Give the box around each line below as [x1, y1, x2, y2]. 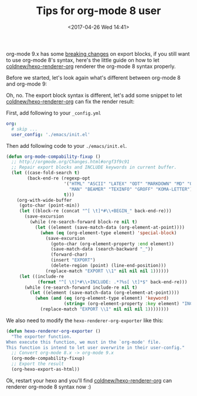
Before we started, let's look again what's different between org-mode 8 [6, 74, 181, 81]
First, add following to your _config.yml [6, 109, 101, 116]
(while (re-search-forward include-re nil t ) [24, 285, 138, 290]
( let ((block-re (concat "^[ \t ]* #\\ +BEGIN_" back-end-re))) [19, 208, 172, 214]
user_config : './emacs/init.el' [11, 131, 91, 137]
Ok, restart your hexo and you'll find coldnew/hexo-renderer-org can [6, 377, 172, 384]
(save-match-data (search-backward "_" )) [50, 246, 154, 252]
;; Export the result [11, 361, 64, 367]
